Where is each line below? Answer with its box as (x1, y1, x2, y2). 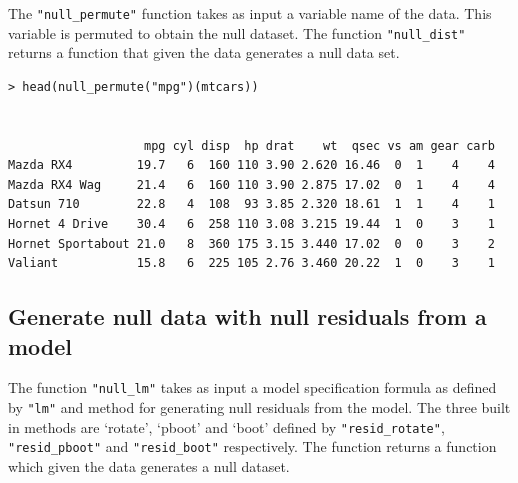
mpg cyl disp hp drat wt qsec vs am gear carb (144, 138, 495, 153)
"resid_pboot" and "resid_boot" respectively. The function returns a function (8, 436, 497, 457)
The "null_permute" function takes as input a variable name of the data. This (8, 3, 492, 23)
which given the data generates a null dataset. (8, 456, 290, 477)
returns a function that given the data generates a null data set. (8, 42, 400, 63)
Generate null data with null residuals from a (8, 301, 487, 332)
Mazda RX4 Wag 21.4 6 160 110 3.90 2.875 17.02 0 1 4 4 (8, 177, 495, 192)
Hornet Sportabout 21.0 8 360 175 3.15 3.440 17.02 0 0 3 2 (8, 236, 495, 251)
